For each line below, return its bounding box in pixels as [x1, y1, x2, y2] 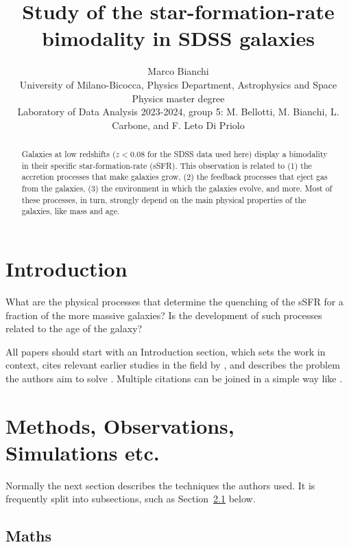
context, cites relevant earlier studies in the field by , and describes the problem [5, 358, 340, 372]
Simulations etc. [5, 438, 160, 466]
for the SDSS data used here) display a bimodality [147, 148, 328, 160]
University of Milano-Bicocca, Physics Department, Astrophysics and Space [19, 77, 337, 91]
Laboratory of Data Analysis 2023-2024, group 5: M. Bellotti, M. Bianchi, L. [17, 104, 339, 119]
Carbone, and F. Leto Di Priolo [112, 117, 245, 132]
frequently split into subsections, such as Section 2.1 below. [5, 491, 256, 506]
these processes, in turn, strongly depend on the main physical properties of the [21, 194, 306, 205]
